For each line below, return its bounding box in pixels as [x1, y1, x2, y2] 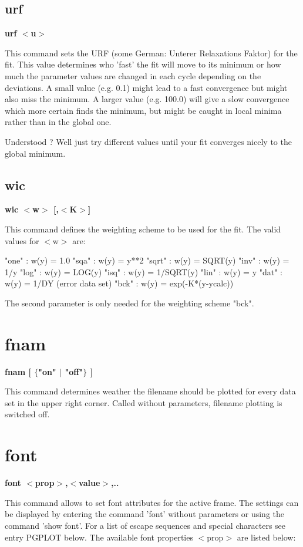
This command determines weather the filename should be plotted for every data [5, 385, 296, 397]
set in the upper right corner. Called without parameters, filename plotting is [5, 396, 282, 408]
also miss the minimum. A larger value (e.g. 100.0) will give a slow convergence [5, 93, 289, 105]
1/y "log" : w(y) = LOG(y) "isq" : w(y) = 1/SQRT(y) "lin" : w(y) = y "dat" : [5, 265, 282, 278]
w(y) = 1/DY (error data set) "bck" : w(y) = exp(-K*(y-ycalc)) [5, 277, 234, 289]
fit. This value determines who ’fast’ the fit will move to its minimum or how [5, 58, 281, 70]
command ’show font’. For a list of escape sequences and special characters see [5, 519, 286, 531]
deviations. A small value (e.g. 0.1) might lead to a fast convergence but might [5, 81, 288, 93]
